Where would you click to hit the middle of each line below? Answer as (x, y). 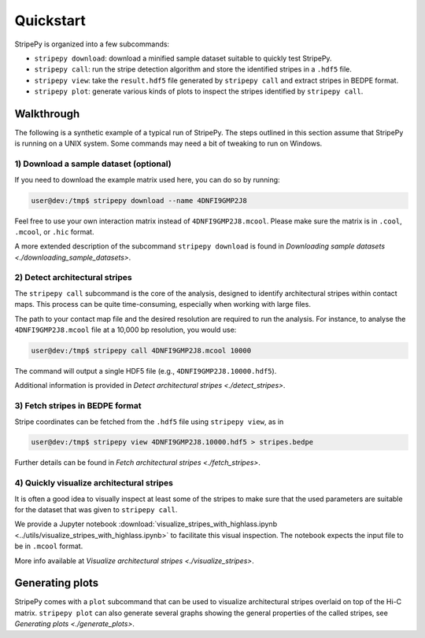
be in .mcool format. (49, 546)
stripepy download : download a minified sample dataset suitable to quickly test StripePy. (183, 58)
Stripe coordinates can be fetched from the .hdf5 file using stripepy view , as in (149, 422)
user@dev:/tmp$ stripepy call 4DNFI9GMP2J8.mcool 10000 (141, 350)
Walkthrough (47, 114)
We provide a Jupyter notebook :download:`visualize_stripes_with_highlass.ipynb (146, 524)
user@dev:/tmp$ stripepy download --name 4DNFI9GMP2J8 (139, 200)
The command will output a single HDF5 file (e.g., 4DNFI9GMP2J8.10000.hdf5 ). (146, 371)
